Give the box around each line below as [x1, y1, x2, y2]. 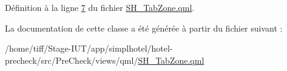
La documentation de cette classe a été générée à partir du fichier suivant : [5, 21, 283, 34]
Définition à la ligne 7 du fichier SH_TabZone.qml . [5, 1, 195, 13]
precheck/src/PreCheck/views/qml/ [5, 53, 138, 66]
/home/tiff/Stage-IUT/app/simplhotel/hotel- [5, 42, 173, 55]
